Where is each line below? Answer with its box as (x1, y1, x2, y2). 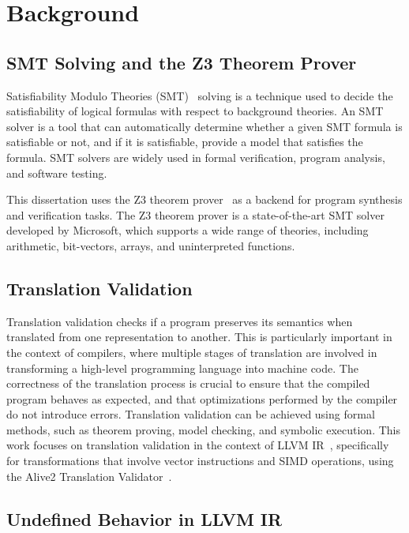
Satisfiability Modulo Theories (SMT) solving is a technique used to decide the (6, 87, 393, 103)
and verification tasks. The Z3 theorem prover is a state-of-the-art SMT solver (6, 206, 385, 223)
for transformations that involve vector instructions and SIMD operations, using (6, 452, 394, 469)
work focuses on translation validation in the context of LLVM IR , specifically (6, 437, 389, 453)
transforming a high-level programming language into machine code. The (6, 359, 358, 376)
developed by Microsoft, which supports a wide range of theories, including (6, 222, 369, 238)
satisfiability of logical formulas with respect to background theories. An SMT (6, 103, 384, 119)
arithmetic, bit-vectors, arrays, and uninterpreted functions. (6, 237, 295, 253)
